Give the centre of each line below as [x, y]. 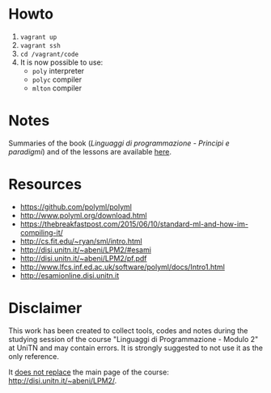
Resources [45, 185]
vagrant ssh [40, 45]
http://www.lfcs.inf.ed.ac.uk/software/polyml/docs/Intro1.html [122, 267]
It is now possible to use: [61, 62]
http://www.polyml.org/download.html [83, 215]
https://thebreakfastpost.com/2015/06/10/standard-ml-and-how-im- [134, 224]
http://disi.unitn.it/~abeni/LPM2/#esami [86, 249]
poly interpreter [58, 70]
